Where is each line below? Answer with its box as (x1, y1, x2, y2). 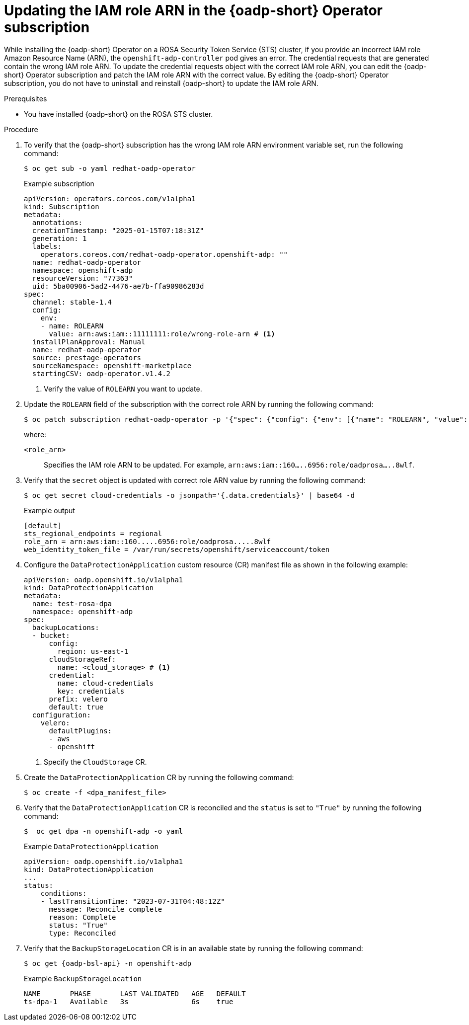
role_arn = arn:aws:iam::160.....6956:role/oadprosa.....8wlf (24, 537, 271, 546)
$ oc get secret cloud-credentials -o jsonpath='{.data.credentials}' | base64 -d (24, 491, 355, 499)
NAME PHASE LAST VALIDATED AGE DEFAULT (24, 989, 246, 998)
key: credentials (57, 687, 125, 695)
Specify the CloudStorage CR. (44, 757, 147, 766)
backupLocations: (32, 623, 99, 631)
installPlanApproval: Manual (32, 337, 146, 346)
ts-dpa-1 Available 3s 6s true (24, 997, 234, 1006)
